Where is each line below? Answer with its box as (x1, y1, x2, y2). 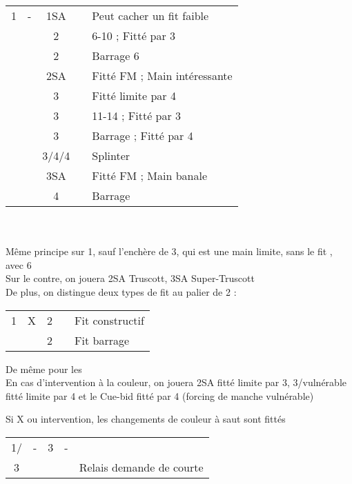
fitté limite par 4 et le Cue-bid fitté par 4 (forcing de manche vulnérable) (6, 388, 314, 403)
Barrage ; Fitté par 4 (92, 128, 193, 143)
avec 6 (6, 257, 32, 272)
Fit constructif (75, 312, 144, 328)
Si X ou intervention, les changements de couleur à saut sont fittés (6, 412, 286, 426)
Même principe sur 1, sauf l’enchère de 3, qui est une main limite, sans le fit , (6, 244, 333, 259)
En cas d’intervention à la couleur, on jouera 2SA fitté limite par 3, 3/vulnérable (6, 375, 347, 390)
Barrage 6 (92, 48, 139, 63)
